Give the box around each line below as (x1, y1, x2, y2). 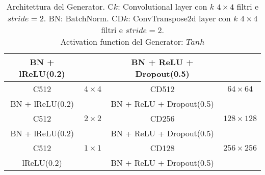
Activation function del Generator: (60, 36, 183, 47)
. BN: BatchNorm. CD (43, 12, 124, 24)
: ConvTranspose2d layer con (128, 12, 231, 24)
